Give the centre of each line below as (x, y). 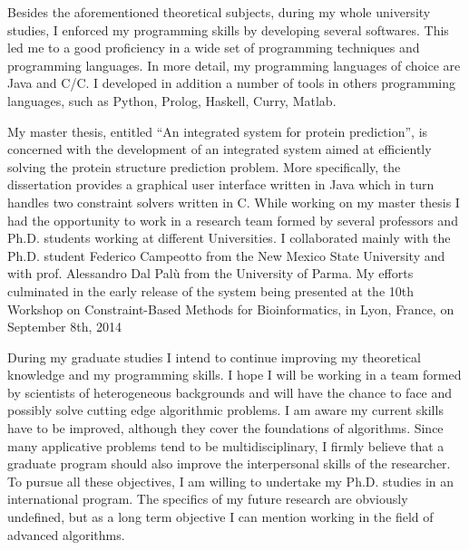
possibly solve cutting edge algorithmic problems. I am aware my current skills (225, 410)
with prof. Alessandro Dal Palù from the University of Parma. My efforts (210, 273)
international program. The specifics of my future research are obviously (208, 499)
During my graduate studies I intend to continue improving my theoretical (214, 357)
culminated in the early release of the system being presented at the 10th (210, 290)
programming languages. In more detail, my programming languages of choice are (234, 65)
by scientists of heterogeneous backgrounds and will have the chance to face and (230, 392)
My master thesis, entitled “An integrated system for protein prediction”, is (218, 131)
